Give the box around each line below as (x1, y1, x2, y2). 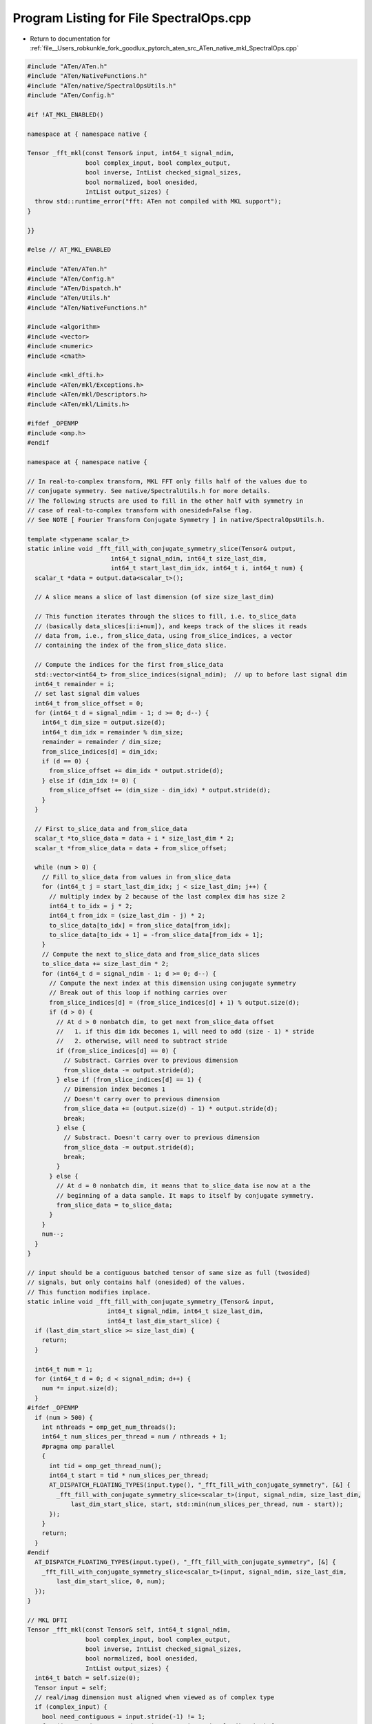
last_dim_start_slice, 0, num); (56, 1578, 165, 1585)
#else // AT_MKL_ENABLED (27, 245, 112, 254)
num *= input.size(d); (41, 1385, 118, 1392)
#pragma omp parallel (41, 1442, 115, 1450)
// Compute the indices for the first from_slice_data (34, 661, 224, 669)
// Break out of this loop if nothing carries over (49, 989, 227, 996)
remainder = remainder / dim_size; (41, 738, 162, 746)
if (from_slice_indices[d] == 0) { (56, 1047, 177, 1054)
